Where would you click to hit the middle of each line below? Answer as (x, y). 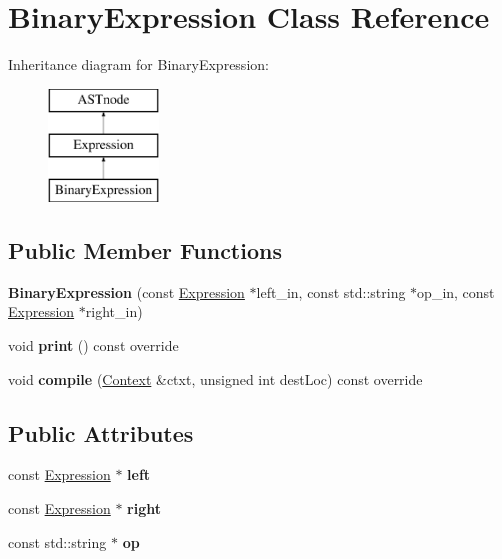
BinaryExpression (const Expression (126, 291)
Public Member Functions (145, 250)
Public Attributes (101, 432)
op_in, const (456, 291)
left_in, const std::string (331, 291)
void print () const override (93, 345)
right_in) (114, 311)
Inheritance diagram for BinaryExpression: (138, 64)
